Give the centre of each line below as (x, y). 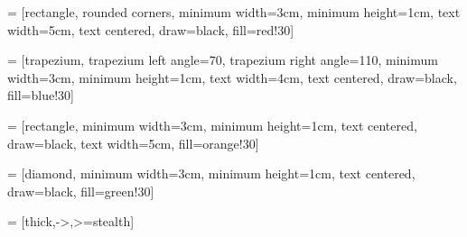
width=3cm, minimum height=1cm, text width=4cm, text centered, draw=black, (232, 77)
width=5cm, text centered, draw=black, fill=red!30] (151, 29)
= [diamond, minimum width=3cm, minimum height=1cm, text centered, (211, 173)
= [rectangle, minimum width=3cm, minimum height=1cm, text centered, (212, 125)
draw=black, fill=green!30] (81, 191)
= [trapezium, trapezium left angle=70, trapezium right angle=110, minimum (223, 60)
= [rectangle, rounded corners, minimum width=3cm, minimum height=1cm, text (234, 12)
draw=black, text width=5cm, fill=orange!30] (133, 143)
